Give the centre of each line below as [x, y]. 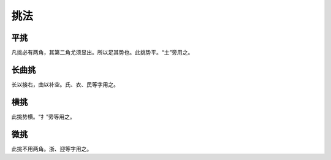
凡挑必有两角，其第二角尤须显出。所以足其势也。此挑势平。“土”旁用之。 [102, 53]
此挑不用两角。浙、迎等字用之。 [51, 149]
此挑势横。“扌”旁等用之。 [44, 116]
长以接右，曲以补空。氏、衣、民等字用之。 [65, 84]
